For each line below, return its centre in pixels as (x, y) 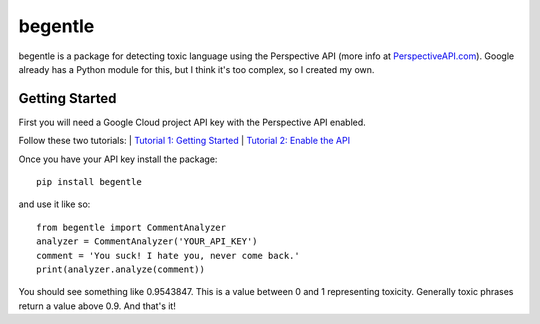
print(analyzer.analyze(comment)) (120, 269)
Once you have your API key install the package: (118, 159)
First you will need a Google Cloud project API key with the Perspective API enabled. (192, 122)
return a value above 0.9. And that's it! (97, 306)
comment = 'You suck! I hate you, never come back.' (168, 255)
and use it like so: (54, 204)
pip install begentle (89, 182)
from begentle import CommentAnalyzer (131, 227)
